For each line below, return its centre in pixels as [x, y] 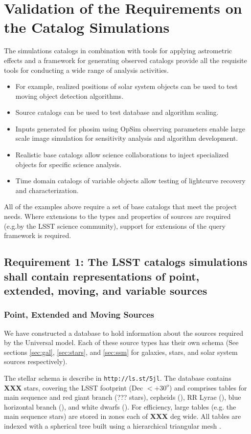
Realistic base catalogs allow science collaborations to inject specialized [122, 155]
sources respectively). [36, 361]
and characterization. [47, 190]
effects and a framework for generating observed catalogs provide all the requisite [125, 60]
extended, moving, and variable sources [106, 290]
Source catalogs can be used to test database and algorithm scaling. [117, 112]
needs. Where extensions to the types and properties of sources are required [117, 216]
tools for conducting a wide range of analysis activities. [86, 70]
